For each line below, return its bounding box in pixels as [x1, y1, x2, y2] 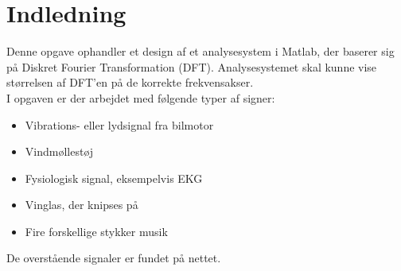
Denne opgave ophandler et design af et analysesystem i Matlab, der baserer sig [6, 43, 395, 60]
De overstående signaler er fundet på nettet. [6, 250, 221, 266]
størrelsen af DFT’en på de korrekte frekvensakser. [6, 74, 254, 91]
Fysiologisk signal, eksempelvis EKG [25, 169, 203, 186]
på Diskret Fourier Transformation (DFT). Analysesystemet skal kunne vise [6, 58, 377, 75]
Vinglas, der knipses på [25, 196, 138, 213]
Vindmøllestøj [25, 143, 94, 160]
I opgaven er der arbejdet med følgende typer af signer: [6, 89, 275, 106]
